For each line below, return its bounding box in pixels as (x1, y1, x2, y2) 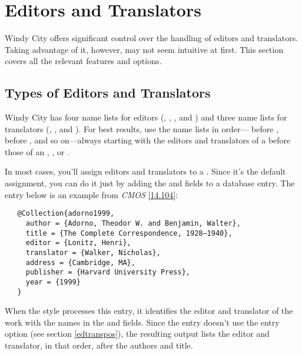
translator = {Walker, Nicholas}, (25, 248, 161, 257)
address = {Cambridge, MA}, (25, 258, 135, 267)
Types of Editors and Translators (5, 83, 211, 102)
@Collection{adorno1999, (17, 209, 115, 218)
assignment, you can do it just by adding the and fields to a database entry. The (5, 177, 295, 189)
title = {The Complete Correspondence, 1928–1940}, (25, 229, 233, 237)
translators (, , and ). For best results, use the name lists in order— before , (5, 122, 279, 135)
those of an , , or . (5, 145, 70, 158)
